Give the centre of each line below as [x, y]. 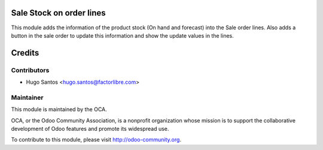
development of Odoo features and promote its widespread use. [90, 128]
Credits [25, 53]
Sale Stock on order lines [58, 13]
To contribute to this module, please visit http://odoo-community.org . [96, 140]
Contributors [30, 70]
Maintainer [27, 97]
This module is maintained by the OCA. [59, 109]
